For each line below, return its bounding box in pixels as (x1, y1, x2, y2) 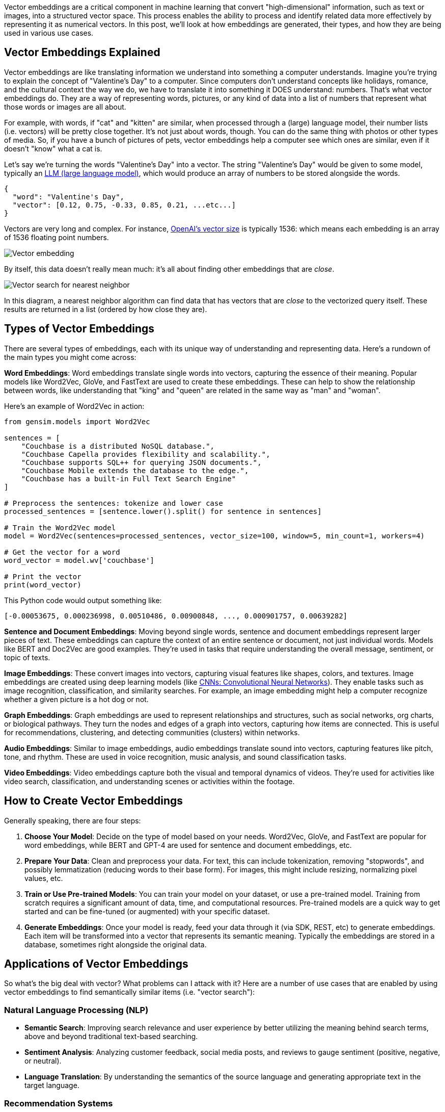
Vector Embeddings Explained (4, 46, 160, 59)
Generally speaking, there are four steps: (4, 816, 141, 825)
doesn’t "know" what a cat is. (4, 144, 102, 153)
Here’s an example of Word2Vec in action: (4, 401, 145, 410)
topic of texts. (4, 653, 50, 662)
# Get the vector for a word (4, 548, 120, 556)
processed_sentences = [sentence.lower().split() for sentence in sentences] (4, 507, 322, 515)
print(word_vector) (4, 580, 81, 589)
